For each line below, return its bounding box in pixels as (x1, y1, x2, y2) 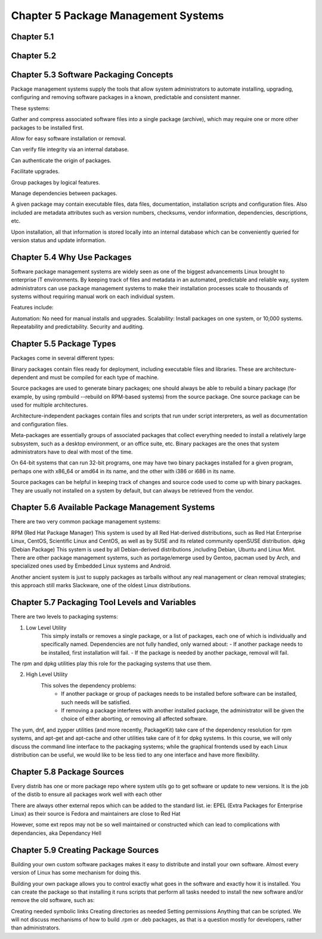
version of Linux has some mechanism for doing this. (11, 869, 141, 876)
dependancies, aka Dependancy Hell (11, 829, 101, 836)
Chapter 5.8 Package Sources (11, 767, 125, 777)
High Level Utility (26, 671, 68, 678)
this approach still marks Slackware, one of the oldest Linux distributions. (11, 582, 191, 589)
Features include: (11, 304, 54, 311)
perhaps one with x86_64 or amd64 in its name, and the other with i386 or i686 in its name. (11, 467, 236, 475)
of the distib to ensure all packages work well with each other (11, 791, 162, 798)
